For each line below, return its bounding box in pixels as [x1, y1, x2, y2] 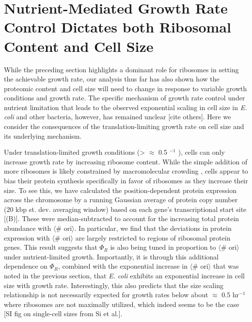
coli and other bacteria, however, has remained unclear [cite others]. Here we [4, 112, 231, 122]
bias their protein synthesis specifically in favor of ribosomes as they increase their [4, 176, 248, 186]
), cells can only [178, 147, 225, 157]
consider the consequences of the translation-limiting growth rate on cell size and [4, 121, 244, 131]
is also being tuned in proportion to [110, 242, 216, 252]
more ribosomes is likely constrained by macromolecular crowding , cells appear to [4, 166, 248, 176]
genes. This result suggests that [4, 242, 97, 252]
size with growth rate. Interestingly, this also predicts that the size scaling [4, 280, 223, 290]
